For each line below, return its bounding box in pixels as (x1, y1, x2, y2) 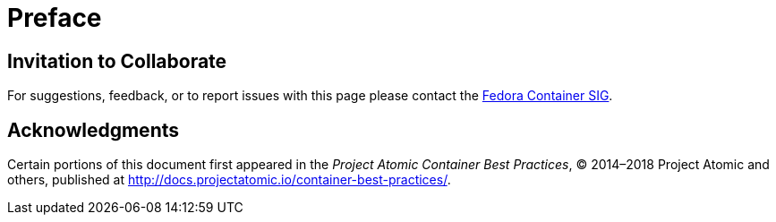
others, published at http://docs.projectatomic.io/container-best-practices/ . (7, 172, 451, 188)
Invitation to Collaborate (7, 49, 227, 73)
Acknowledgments (7, 118, 180, 141)
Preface (7, 3, 102, 33)
